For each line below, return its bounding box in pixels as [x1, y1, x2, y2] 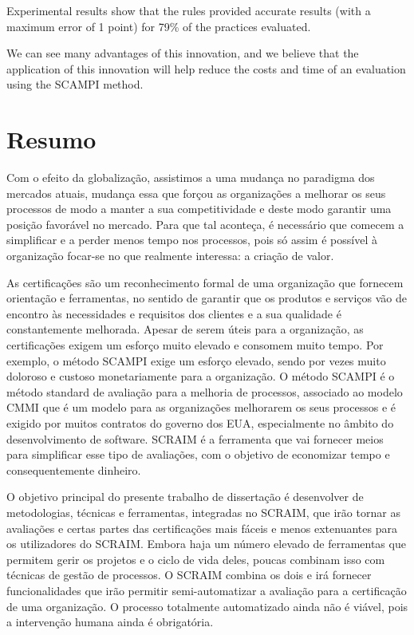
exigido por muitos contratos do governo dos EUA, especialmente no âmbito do [6, 415, 394, 431]
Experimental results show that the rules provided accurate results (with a [6, 2, 371, 18]
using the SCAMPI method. [6, 76, 144, 93]
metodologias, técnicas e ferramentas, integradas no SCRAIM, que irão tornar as [6, 503, 400, 520]
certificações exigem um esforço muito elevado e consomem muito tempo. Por [6, 337, 384, 353]
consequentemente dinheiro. [6, 461, 141, 478]
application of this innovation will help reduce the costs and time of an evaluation [6, 60, 406, 77]
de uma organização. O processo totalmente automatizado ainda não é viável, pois [6, 598, 408, 614]
